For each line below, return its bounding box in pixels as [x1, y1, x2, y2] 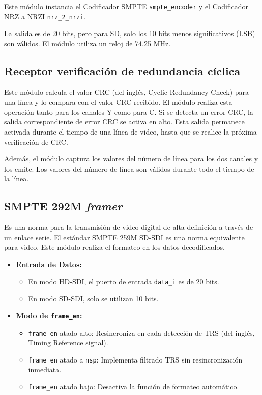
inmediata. [28, 364, 62, 375]
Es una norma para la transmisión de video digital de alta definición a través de [4, 222, 253, 233]
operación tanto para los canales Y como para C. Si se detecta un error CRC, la [4, 106, 253, 117]
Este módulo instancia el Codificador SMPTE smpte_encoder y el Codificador [4, 1, 249, 11]
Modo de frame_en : [16, 310, 82, 320]
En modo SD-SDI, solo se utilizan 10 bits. [28, 293, 159, 304]
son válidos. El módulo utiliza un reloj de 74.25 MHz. [4, 38, 171, 48]
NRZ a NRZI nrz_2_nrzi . [4, 11, 86, 21]
